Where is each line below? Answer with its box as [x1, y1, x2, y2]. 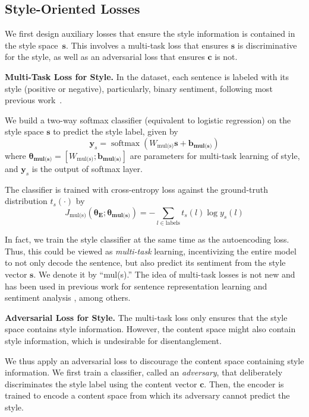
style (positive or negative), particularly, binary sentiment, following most [5, 82, 273, 94]
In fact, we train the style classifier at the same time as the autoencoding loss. [5, 233, 289, 246]
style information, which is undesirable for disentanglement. [5, 335, 222, 347]
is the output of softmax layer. [31, 162, 143, 174]
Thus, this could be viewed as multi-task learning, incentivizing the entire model [5, 244, 297, 257]
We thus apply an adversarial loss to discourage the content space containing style [5, 354, 304, 367]
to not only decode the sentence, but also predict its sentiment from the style [5, 256, 286, 269]
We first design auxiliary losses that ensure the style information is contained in [5, 27, 295, 40]
